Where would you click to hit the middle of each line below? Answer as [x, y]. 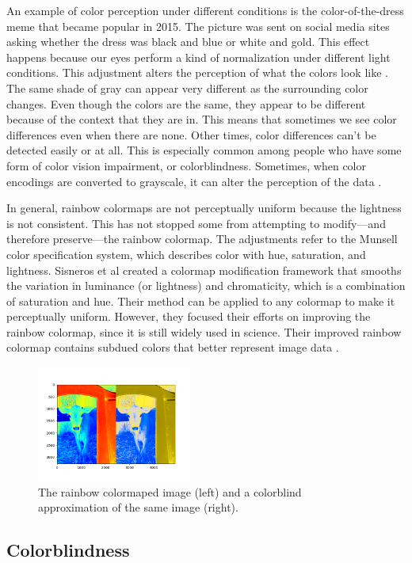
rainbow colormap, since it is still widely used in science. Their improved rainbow [204, 331]
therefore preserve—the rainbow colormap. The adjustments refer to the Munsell [202, 239]
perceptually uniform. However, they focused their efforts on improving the [189, 316]
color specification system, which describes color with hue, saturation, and [186, 254]
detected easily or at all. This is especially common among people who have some [204, 150]
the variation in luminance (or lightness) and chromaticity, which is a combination [206, 285]
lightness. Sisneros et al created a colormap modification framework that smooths [204, 270]
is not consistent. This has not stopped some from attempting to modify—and [196, 223]
